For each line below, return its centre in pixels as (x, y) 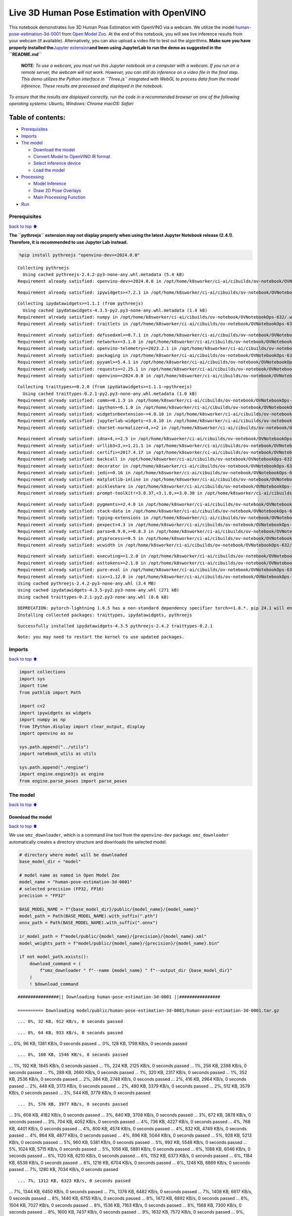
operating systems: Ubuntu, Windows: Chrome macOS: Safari (71, 104)
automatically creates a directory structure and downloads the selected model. (88, 842)
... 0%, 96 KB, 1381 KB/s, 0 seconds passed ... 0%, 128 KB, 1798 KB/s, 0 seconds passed (98, 1043)
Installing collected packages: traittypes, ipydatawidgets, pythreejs (105, 615)
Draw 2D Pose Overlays (57, 190)
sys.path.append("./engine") (54, 767)
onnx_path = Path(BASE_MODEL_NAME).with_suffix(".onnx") (89, 923)
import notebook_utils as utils (58, 754)
